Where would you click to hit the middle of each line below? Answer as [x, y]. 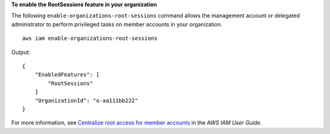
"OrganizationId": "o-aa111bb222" [86, 100]
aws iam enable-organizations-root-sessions [90, 39]
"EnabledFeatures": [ [67, 75]
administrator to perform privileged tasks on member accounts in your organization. [117, 24]
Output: [21, 52]
